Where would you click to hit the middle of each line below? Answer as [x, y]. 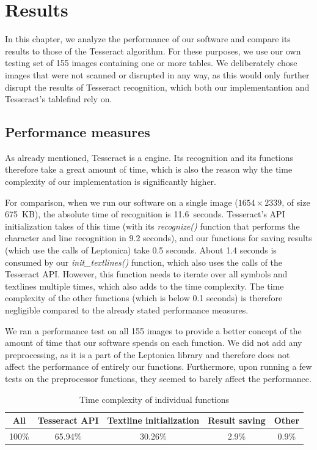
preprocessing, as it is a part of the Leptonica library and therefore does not [148, 354]
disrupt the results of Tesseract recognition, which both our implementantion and [157, 87]
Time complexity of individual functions [154, 399]
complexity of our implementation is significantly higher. [111, 182]
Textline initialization [153, 420]
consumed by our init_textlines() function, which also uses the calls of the [144, 262]
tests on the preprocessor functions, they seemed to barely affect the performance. [158, 378]
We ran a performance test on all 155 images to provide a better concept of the [153, 330]
